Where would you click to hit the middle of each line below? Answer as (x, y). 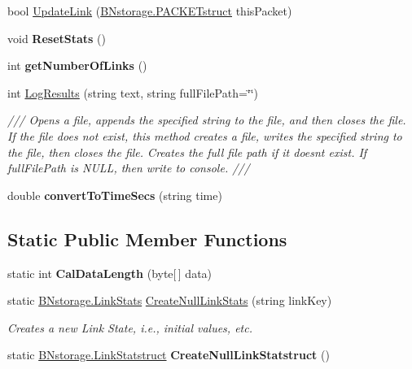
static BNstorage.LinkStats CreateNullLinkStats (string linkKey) (170, 300)
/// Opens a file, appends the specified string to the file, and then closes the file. (207, 120)
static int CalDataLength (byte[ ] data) (110, 273)
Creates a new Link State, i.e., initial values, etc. (130, 327)
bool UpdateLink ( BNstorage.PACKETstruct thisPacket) (150, 11)
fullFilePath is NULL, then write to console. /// (129, 168)
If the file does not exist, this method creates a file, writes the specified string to (205, 135)
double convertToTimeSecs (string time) (115, 195)
